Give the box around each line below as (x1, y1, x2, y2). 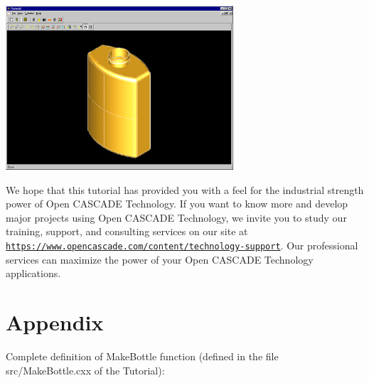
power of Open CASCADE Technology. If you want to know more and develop (6, 196, 348, 211)
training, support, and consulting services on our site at (6, 224, 248, 239)
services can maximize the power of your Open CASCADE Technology (6, 252, 314, 266)
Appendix (6, 308, 104, 337)
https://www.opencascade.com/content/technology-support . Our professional (6, 238, 358, 253)
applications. (6, 266, 61, 281)
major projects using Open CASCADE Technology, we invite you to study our (6, 210, 347, 225)
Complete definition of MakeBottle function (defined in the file (6, 349, 279, 364)
